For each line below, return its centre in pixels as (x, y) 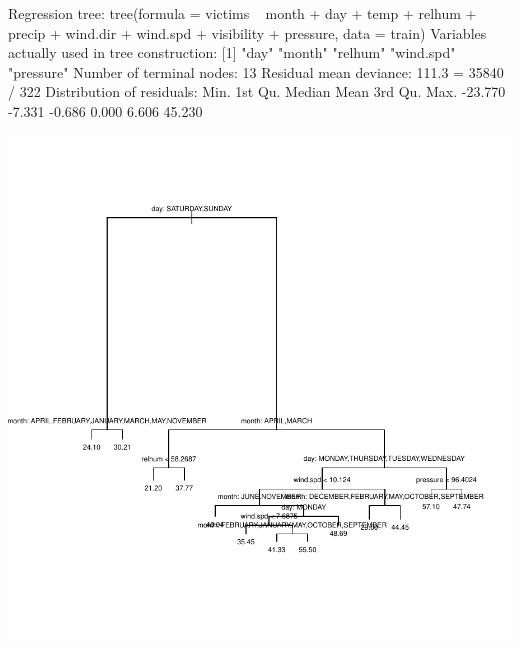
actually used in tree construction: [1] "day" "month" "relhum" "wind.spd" (232, 52)
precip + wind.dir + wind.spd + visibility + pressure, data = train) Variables (247, 32)
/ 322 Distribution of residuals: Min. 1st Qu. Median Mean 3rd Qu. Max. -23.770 (257, 91)
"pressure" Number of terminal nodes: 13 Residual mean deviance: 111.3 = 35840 (256, 71)
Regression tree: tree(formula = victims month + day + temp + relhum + (242, 13)
